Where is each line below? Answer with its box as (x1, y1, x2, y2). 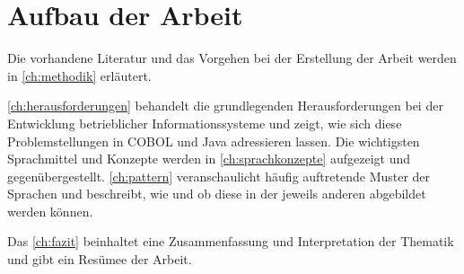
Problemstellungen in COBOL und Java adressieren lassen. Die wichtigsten (7, 131, 420, 150)
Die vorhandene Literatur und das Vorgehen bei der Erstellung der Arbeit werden (7, 49, 457, 67)
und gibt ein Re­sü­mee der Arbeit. (7, 250, 192, 269)
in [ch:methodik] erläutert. (7, 66, 152, 84)
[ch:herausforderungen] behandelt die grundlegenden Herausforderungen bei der (7, 96, 443, 115)
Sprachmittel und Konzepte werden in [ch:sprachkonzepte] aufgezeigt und (7, 149, 410, 168)
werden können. (7, 201, 93, 220)
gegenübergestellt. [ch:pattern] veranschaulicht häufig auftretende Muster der (7, 166, 431, 185)
